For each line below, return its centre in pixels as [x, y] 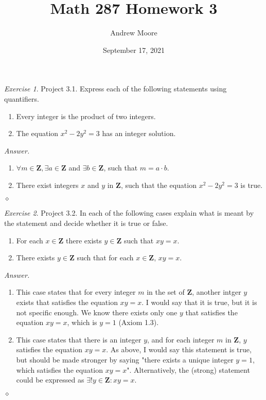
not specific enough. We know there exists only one [97, 312]
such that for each [105, 258]
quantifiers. [22, 98]
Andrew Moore [134, 33]
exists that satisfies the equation [67, 302]
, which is [82, 322]
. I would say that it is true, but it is [199, 302]
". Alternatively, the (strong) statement [188, 369]
